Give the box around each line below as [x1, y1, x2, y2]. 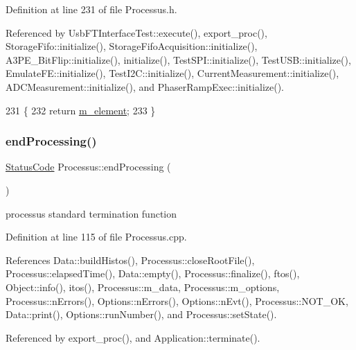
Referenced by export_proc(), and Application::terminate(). [6, 330, 260, 344]
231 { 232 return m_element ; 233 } [6, 103, 156, 117]
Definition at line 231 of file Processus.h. [6, 2, 177, 16]
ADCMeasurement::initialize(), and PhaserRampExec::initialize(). [6, 79, 284, 94]
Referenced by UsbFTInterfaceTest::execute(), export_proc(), [6, 25, 267, 40]
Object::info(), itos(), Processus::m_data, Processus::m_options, [6, 279, 280, 294]
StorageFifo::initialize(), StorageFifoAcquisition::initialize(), [6, 39, 258, 53]
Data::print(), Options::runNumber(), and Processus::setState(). [6, 307, 277, 322]
